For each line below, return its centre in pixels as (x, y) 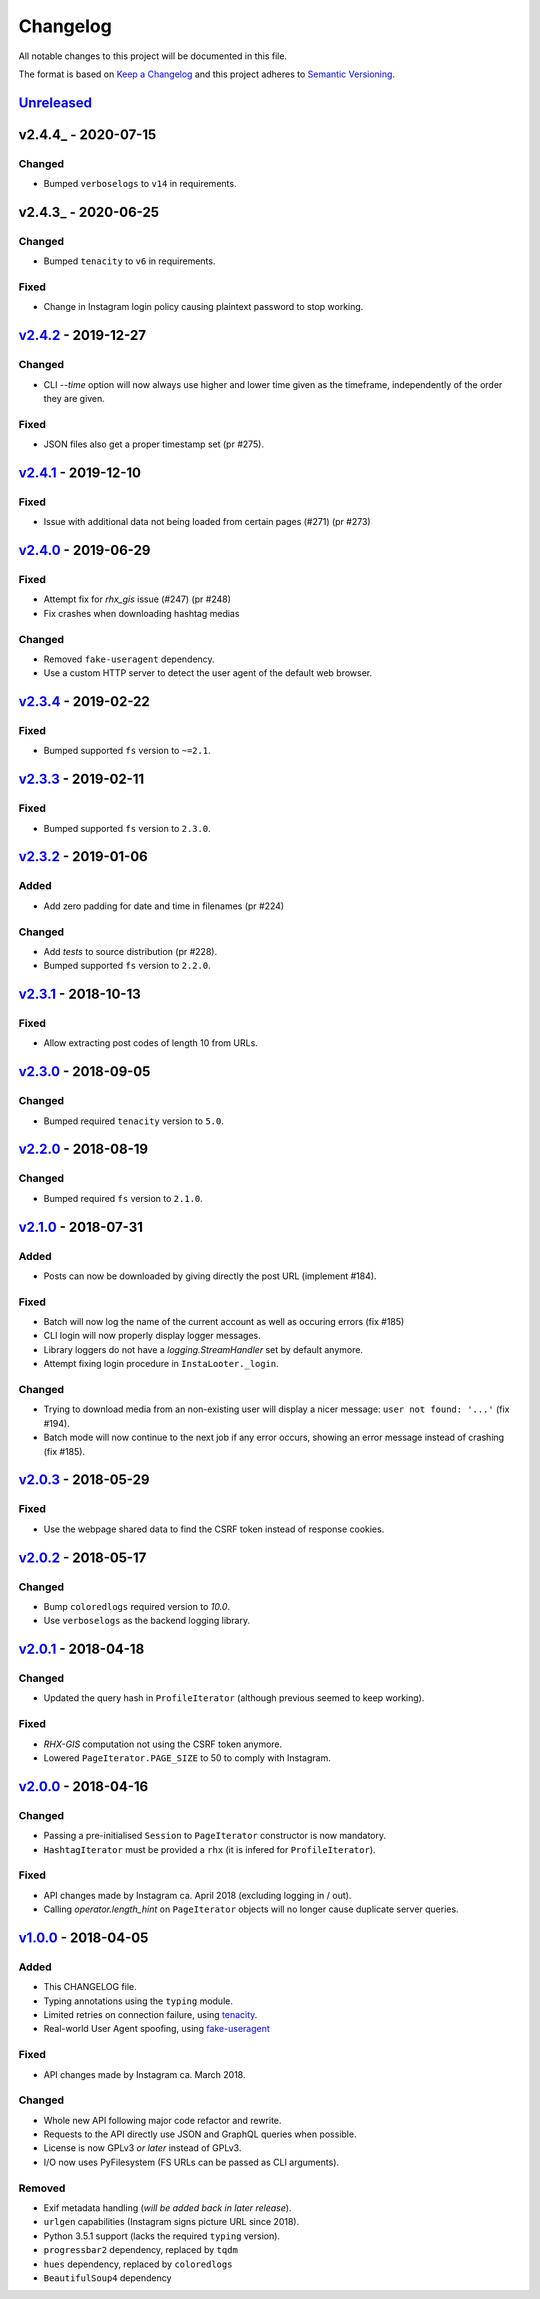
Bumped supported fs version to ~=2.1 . (127, 751)
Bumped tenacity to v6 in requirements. (129, 261)
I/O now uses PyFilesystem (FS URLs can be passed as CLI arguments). (191, 2162)
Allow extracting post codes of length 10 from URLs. (151, 1043)
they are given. (74, 398)
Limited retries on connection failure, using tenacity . (150, 2014)
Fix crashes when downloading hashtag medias (141, 613)
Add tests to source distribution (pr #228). (130, 951)
